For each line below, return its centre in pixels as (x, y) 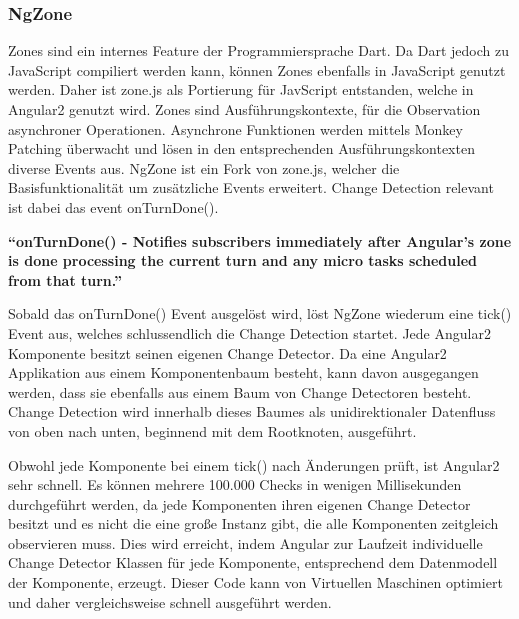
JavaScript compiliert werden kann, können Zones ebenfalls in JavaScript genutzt (257, 69)
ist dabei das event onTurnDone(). (113, 206)
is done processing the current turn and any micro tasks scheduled (243, 260)
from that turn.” (65, 279)
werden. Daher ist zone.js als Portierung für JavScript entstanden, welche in (241, 89)
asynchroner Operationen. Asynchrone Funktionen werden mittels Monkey (235, 128)
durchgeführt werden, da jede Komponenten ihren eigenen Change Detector (239, 503)
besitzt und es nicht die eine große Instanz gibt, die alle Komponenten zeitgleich (253, 523)
